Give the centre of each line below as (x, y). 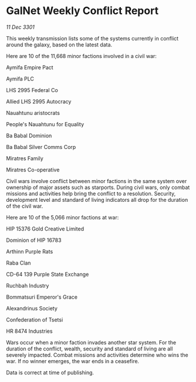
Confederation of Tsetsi (35, 320)
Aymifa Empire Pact (30, 67)
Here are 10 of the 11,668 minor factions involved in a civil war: (82, 56)
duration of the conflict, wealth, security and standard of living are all (89, 349)
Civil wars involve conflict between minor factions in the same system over (97, 181)
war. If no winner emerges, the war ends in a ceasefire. (73, 361)
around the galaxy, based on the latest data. (59, 45)
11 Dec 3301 (21, 27)
